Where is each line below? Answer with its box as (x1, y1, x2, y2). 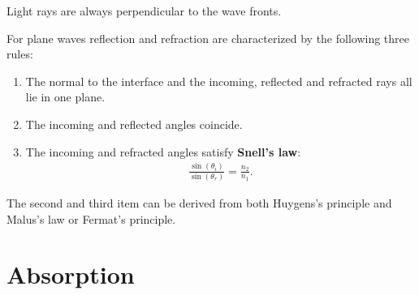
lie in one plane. (25, 88, 106, 105)
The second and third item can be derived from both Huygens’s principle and (6, 194, 392, 211)
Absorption (6, 258, 135, 291)
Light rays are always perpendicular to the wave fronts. (6, 2, 282, 19)
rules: (6, 45, 33, 62)
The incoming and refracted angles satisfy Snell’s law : (25, 143, 301, 160)
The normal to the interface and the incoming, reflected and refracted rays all (25, 72, 413, 89)
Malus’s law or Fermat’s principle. (6, 210, 176, 227)
